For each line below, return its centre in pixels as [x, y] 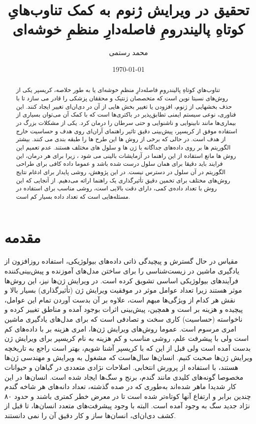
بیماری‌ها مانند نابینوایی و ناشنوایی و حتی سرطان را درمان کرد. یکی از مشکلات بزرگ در [126, 122]
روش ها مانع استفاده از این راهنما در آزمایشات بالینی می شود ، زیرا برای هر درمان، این [126, 155]
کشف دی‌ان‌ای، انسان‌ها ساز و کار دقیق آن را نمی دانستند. [90, 415]
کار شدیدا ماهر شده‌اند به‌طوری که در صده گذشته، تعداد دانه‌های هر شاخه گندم [120, 386]
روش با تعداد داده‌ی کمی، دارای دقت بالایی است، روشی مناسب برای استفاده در [116, 188]
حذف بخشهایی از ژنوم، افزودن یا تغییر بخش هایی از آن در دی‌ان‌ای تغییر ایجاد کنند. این [124, 106]
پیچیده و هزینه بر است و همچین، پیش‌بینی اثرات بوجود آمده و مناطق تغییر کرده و [124, 309]
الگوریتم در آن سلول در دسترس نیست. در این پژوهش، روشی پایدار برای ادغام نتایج [121, 171]
